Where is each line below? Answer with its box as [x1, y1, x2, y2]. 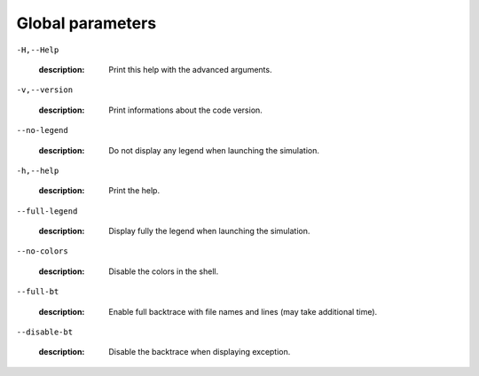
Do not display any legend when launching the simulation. [108, 145, 319, 155]
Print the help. [108, 185, 160, 196]
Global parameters [16, 13, 157, 33]
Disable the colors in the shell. [108, 266, 219, 277]
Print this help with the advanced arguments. [108, 64, 272, 74]
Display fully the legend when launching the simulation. [108, 226, 310, 237]
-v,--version [16, 85, 74, 95]
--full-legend [16, 206, 78, 216]
